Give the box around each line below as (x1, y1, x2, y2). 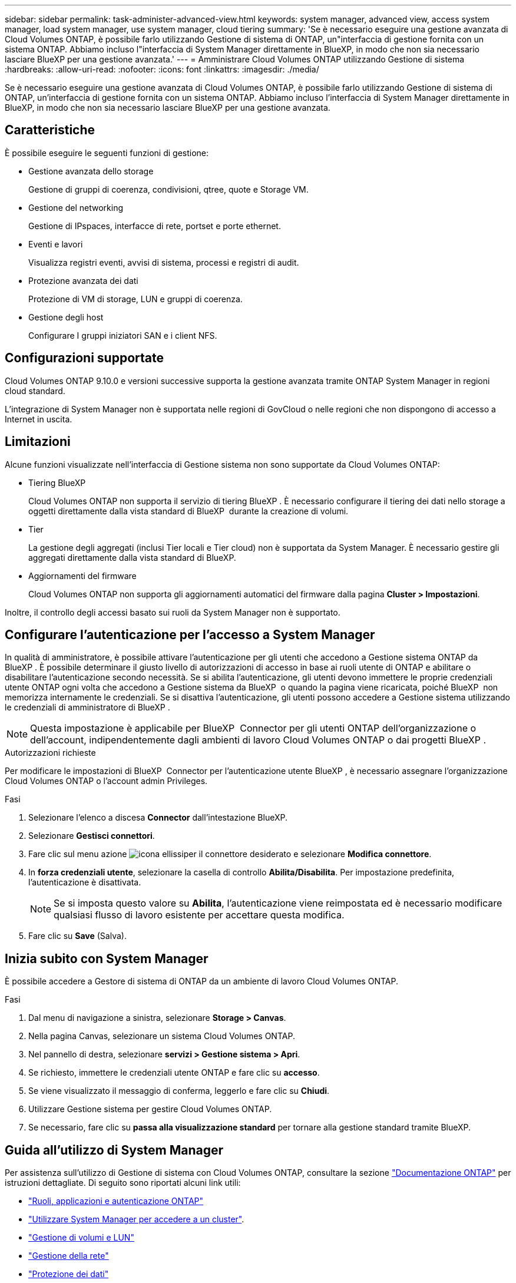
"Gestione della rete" (28, 1251, 109, 1261)
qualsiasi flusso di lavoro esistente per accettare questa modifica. (54, 909, 345, 921)
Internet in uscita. (5, 414, 72, 424)
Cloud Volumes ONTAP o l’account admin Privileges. (5, 776, 208, 786)
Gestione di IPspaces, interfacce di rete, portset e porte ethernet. (28, 220, 281, 231)
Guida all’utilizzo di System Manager (5, 1142, 224, 1158)
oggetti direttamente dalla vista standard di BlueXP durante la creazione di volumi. (28, 505, 349, 516)
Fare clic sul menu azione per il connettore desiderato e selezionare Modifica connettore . (28, 849, 432, 859)
